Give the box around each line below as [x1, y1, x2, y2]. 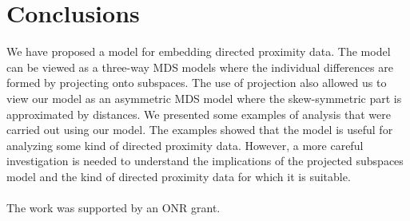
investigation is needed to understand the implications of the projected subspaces [6, 152, 404, 169]
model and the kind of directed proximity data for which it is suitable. [6, 168, 351, 184]
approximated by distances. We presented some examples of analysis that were [6, 105, 391, 122]
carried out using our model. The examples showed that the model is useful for [6, 121, 393, 138]
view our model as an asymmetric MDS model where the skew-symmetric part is [6, 89, 402, 106]
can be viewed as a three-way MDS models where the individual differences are [6, 58, 393, 75]
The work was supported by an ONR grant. [6, 199, 221, 216]
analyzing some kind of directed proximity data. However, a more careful [6, 136, 364, 153]
